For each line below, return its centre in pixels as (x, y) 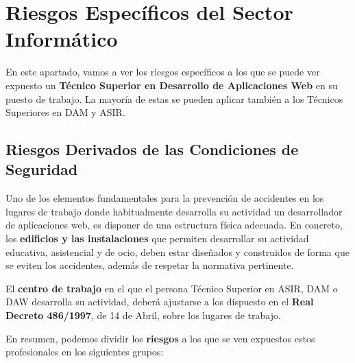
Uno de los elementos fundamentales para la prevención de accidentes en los (165, 198)
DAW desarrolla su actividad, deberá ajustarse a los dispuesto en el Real (160, 302)
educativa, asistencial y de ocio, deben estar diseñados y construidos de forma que (177, 251)
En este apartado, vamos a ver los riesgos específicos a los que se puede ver (163, 72)
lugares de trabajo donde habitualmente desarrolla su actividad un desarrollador (174, 211)
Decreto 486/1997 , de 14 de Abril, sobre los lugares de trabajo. (143, 315)
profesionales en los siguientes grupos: (85, 352)
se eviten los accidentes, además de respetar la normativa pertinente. (150, 265)
